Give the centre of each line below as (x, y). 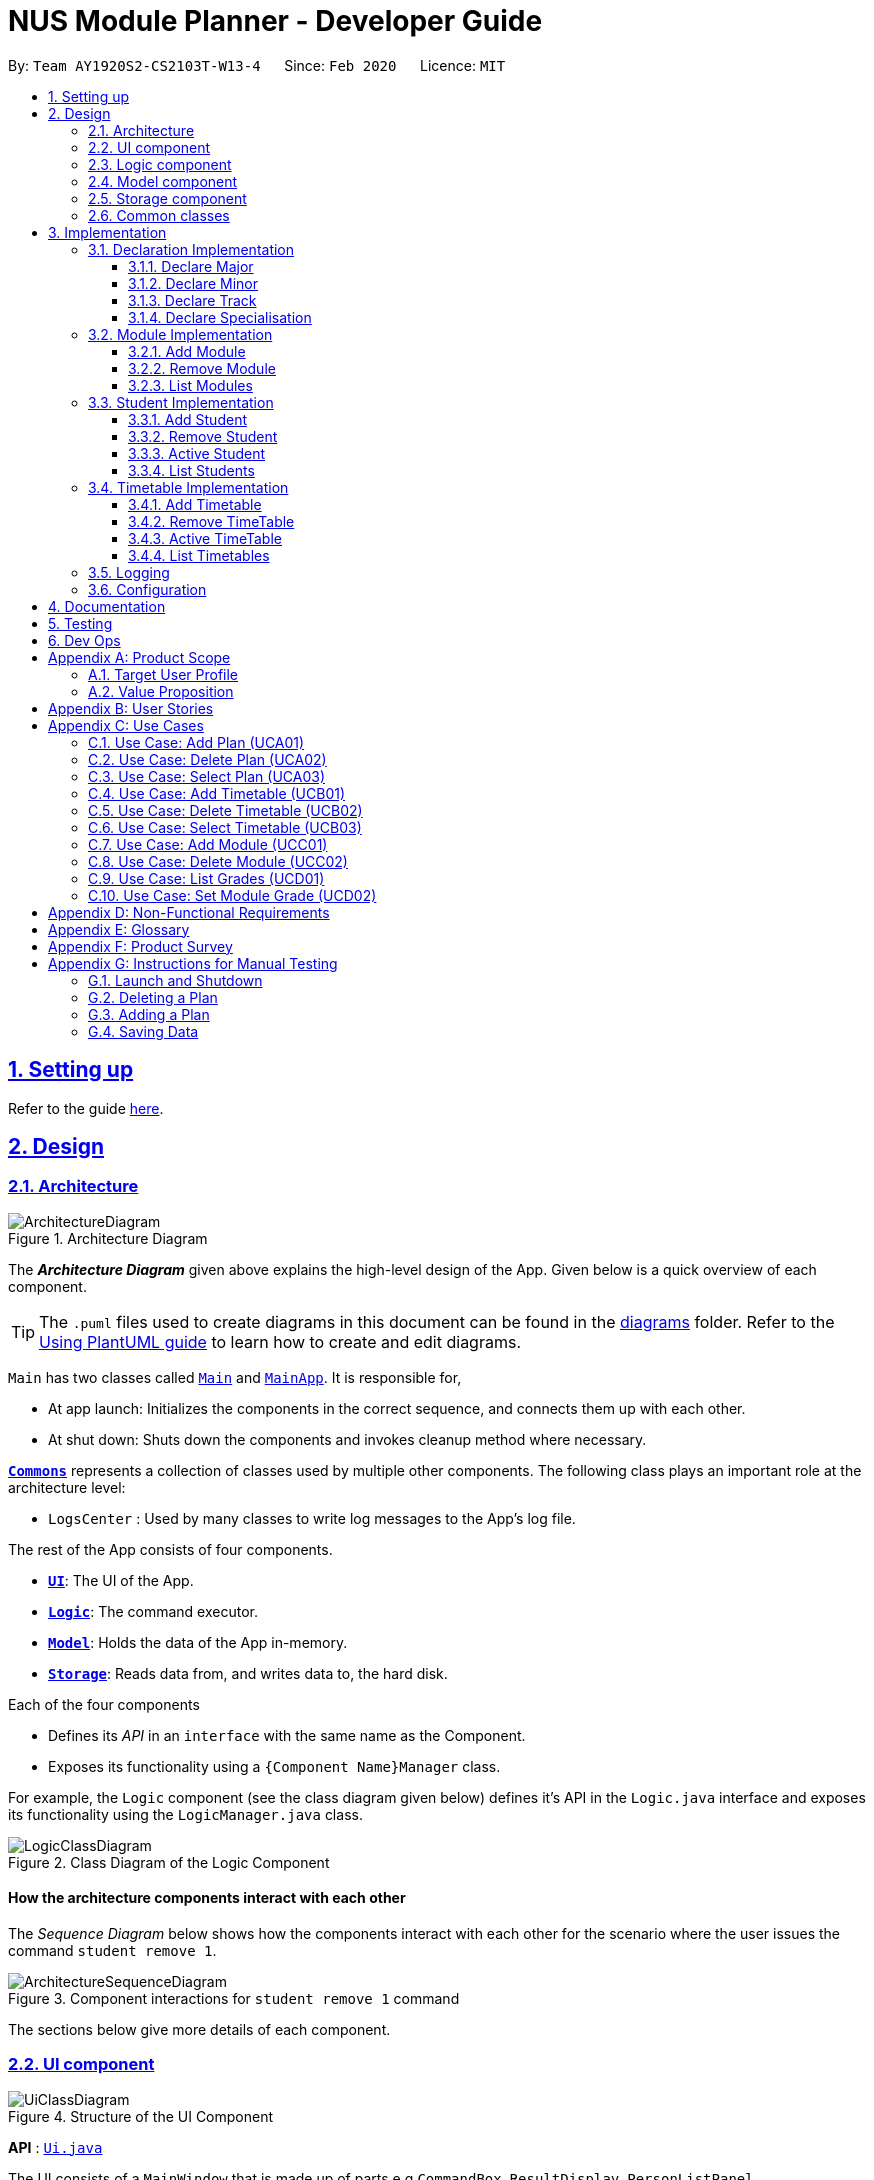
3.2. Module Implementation (180, 334)
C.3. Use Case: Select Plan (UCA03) (207, 776)
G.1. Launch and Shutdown (175, 980)
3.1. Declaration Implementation (191, 249)
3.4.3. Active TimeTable (205, 538)
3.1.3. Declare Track (192, 300)
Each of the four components (104, 1704)
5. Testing (80, 623)
